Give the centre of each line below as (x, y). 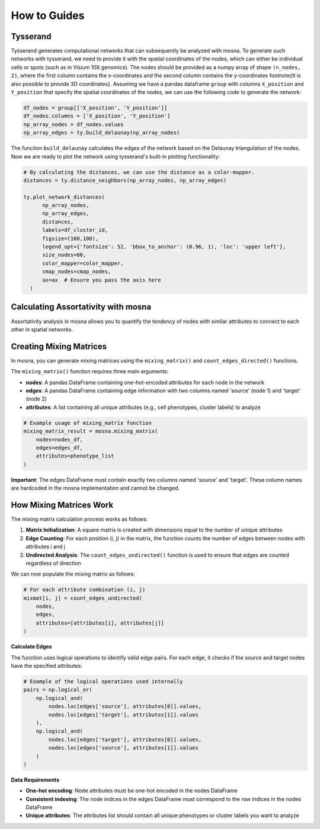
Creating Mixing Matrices (59, 346)
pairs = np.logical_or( (58, 690)
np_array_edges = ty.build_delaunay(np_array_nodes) (102, 133)
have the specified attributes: (47, 666)
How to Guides (48, 15)
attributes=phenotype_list (75, 456)
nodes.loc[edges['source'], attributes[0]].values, (125, 706)
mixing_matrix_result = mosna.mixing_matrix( (91, 431)
